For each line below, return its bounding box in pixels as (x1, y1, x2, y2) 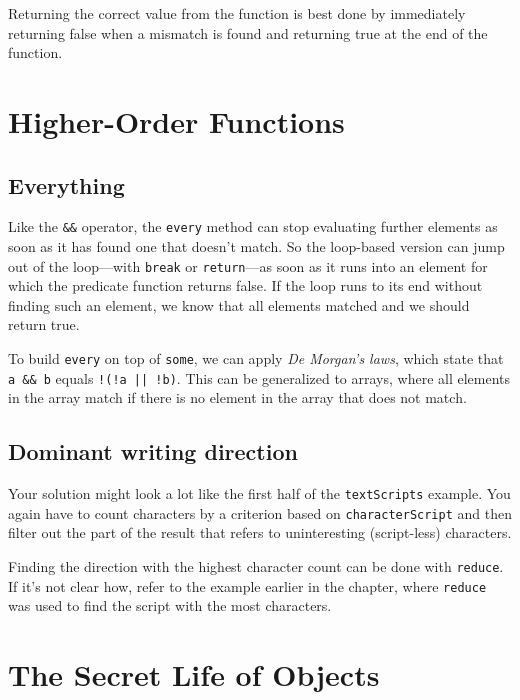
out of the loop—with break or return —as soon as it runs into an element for (8, 255, 488, 276)
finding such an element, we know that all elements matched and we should (8, 294, 470, 315)
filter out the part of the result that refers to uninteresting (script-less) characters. (8, 522, 512, 543)
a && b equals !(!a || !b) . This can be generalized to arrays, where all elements (8, 367, 511, 388)
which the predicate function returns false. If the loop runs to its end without (8, 275, 483, 296)
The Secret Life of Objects (8, 654, 380, 695)
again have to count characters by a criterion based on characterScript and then (8, 502, 512, 523)
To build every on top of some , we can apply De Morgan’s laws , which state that (8, 348, 504, 369)
